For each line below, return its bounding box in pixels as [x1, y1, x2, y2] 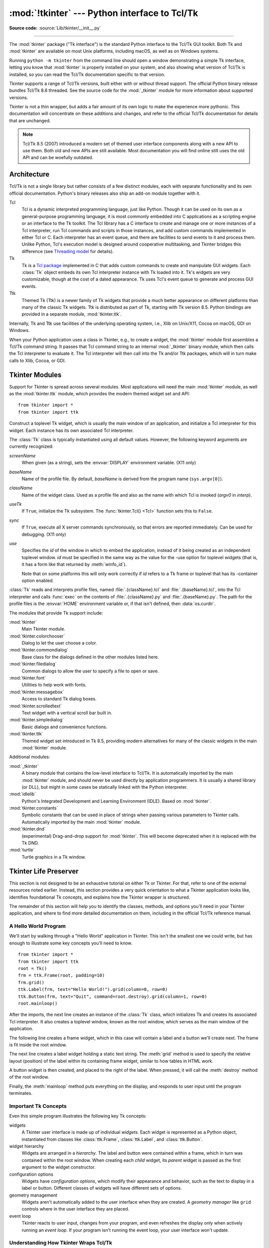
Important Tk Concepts [9, 1103, 67, 1109]
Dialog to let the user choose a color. [21, 640, 97, 646]
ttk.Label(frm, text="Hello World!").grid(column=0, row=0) [18, 986, 168, 992]
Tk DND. [21, 840, 39, 846]
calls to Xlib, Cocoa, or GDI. [9, 357, 66, 363]
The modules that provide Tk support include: [9, 610, 103, 616]
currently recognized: [9, 443, 54, 449]
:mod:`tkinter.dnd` [9, 826, 46, 832]
